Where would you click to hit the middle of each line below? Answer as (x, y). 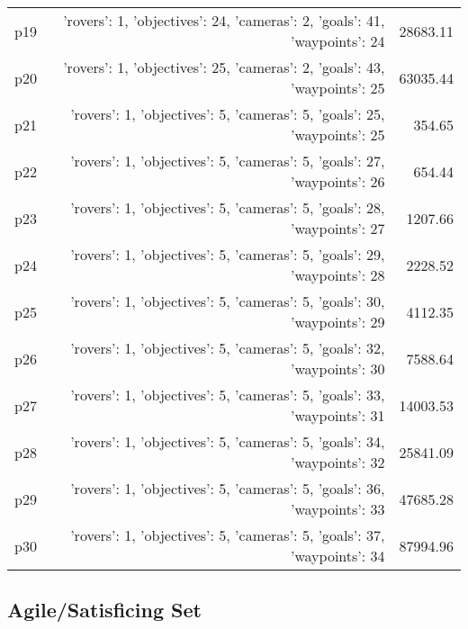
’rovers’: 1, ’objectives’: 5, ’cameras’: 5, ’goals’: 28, (228, 207)
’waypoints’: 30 (338, 368)
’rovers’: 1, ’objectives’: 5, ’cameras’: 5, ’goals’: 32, (228, 348)
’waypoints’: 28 (338, 275)
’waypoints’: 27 (338, 228)
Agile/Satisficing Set (104, 610)
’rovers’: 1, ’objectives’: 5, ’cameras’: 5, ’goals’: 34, (228, 441)
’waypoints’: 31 (338, 415)
